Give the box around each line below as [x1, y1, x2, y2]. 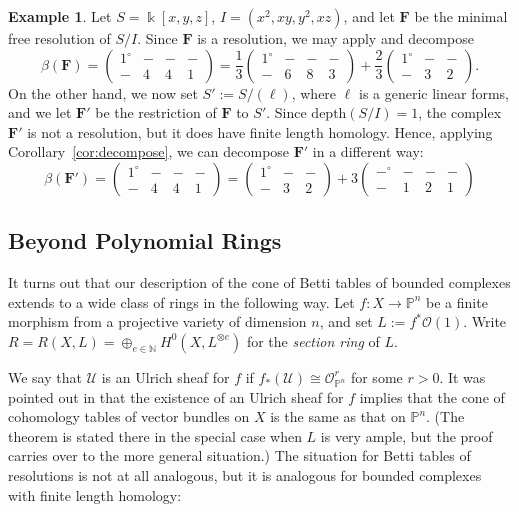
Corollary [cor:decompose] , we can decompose [8, 141, 290, 162]
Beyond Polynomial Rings [8, 225, 282, 256]
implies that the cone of [359, 386, 505, 407]
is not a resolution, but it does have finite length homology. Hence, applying [27, 121, 493, 142]
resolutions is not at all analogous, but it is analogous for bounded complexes [8, 464, 482, 485]
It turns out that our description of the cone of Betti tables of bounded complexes [8, 272, 511, 293]
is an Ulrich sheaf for [101, 366, 230, 387]
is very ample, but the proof [320, 425, 493, 446]
